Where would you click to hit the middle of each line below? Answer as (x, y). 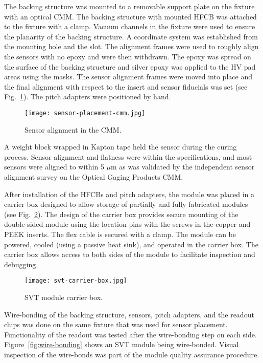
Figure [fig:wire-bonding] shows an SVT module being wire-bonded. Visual (122, 344)
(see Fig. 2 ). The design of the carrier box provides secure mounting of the (121, 214)
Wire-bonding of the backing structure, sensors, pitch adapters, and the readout (129, 314)
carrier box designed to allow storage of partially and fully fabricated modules (126, 204)
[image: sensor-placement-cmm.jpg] (85, 113)
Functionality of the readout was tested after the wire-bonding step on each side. (130, 334)
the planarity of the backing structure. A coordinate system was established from (131, 36)
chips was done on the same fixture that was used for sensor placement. (116, 324)
